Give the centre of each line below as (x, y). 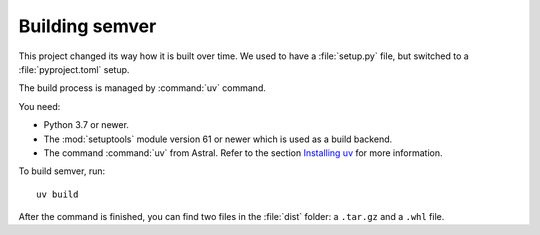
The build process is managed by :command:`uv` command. (142, 88)
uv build (57, 194)
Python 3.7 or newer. (86, 125)
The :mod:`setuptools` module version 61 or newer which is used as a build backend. (218, 139)
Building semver (87, 26)
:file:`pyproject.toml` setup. (74, 69)
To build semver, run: (62, 171)
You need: (39, 106)
